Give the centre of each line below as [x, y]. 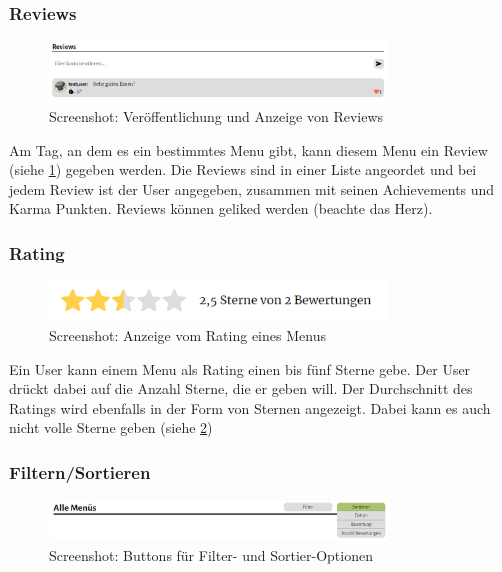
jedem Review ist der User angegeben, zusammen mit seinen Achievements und [252, 188]
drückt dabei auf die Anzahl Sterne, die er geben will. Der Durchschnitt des [241, 388]
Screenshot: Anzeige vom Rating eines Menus [187, 335]
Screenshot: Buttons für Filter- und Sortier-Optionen [211, 554]
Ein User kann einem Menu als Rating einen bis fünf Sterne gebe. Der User [240, 368]
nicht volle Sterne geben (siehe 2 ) [111, 427]
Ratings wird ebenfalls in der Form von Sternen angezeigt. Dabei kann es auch [250, 407]
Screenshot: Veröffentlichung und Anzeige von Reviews [216, 116]
